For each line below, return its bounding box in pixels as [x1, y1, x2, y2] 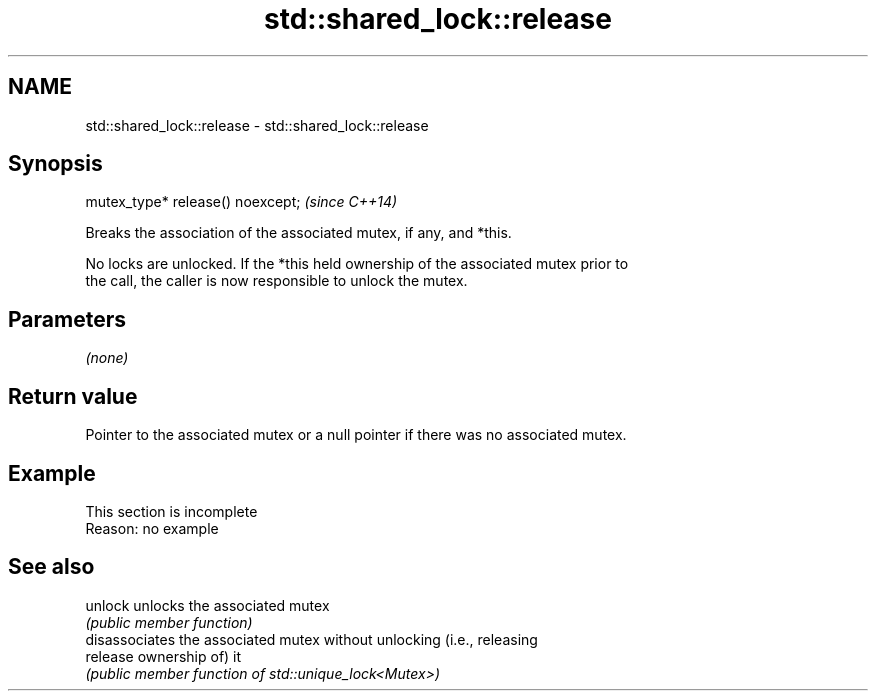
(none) [85, 349, 129, 367]
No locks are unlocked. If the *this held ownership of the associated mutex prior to [85, 255, 629, 273]
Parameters [8, 306, 126, 332]
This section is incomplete [85, 502, 258, 520]
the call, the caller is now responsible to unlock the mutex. [85, 272, 468, 290]
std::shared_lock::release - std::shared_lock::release [85, 116, 429, 134]
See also [8, 554, 95, 580]
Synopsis [8, 151, 103, 177]
